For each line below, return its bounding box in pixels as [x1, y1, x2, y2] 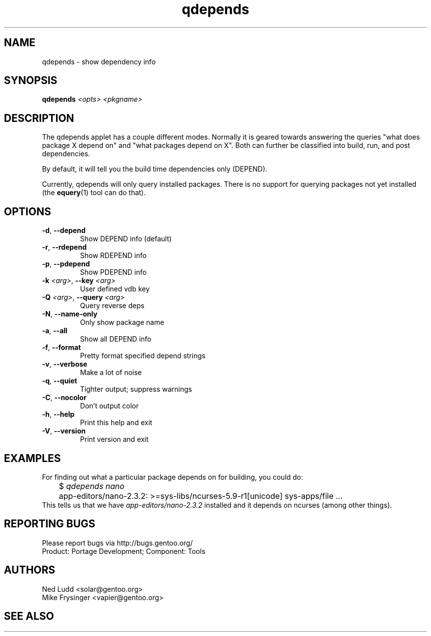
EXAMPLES [4, 452, 61, 464]
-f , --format [42, 343, 81, 352]
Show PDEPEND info [80, 268, 147, 277]
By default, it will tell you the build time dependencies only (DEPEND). [42, 165, 268, 173]
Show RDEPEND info [80, 251, 147, 260]
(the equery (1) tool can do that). [42, 188, 146, 197]
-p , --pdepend [42, 260, 90, 268]
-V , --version [42, 427, 86, 435]
